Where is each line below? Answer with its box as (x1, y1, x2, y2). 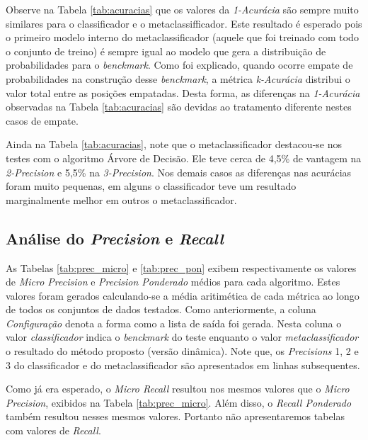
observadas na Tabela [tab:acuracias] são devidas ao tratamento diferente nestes (6, 99, 352, 114)
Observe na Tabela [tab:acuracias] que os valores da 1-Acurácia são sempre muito (6, 2, 359, 16)
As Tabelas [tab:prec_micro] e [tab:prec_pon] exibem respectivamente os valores (6, 260, 357, 275)
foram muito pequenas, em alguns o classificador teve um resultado (6, 179, 297, 193)
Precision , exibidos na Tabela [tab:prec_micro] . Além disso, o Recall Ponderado (6, 395, 352, 410)
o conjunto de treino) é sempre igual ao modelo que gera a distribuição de (6, 43, 326, 58)
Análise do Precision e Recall (6, 227, 224, 249)
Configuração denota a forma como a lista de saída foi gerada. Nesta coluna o (6, 315, 342, 330)
